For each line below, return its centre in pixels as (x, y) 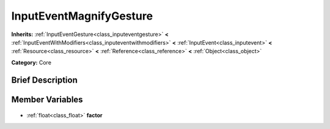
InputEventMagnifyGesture (82, 16)
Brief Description (44, 80)
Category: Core (31, 62)
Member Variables (47, 99)
